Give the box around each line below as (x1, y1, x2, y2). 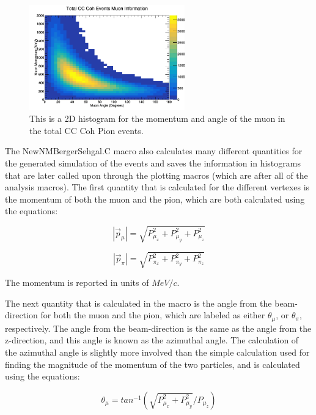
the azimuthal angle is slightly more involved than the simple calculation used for (5, 345, 310, 358)
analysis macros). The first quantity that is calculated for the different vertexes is (5, 181, 310, 193)
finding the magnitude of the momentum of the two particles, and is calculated (5, 357, 300, 370)
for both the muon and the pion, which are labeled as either (40, 308, 265, 321)
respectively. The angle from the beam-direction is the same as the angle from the (5, 321, 312, 334)
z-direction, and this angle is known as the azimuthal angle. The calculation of (5, 334, 299, 346)
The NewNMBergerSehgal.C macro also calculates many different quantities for (5, 144, 303, 157)
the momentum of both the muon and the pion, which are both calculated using (5, 192, 305, 205)
